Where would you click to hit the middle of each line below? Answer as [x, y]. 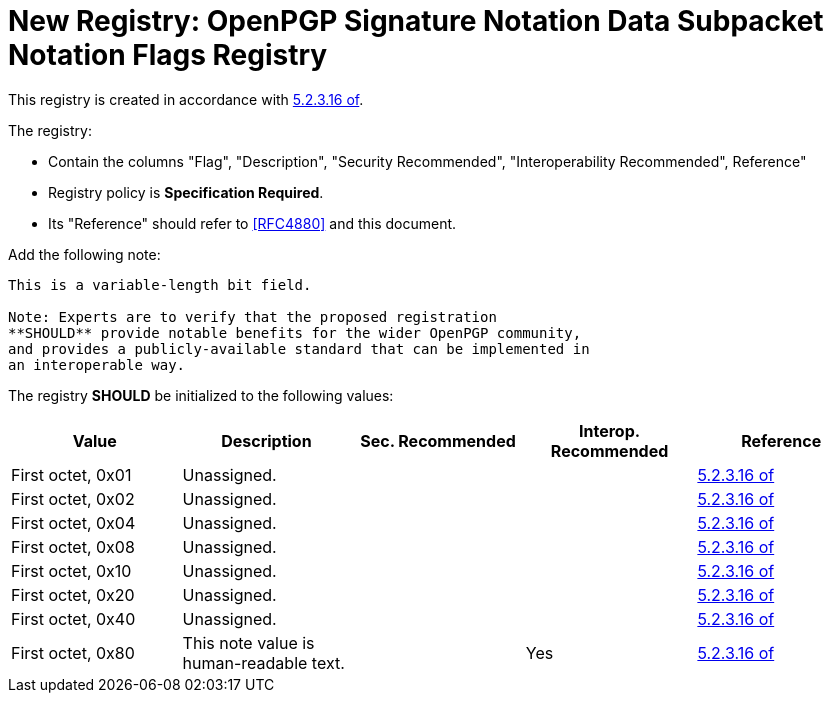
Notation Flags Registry [168, 55]
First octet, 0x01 [71, 474]
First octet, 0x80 [73, 652]
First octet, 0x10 [71, 570]
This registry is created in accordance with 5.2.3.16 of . [186, 99]
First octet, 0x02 [73, 498]
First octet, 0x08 [73, 546]
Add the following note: [84, 254]
